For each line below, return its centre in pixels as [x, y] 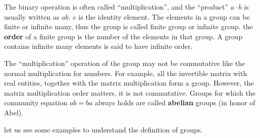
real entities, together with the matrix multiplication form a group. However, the [129, 83]
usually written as [32, 16]
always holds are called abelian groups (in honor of [175, 102]
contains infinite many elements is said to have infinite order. [98, 46]
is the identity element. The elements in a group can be [164, 16]
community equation [36, 102]
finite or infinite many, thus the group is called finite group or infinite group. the [128, 26]
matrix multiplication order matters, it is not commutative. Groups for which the [130, 92]
